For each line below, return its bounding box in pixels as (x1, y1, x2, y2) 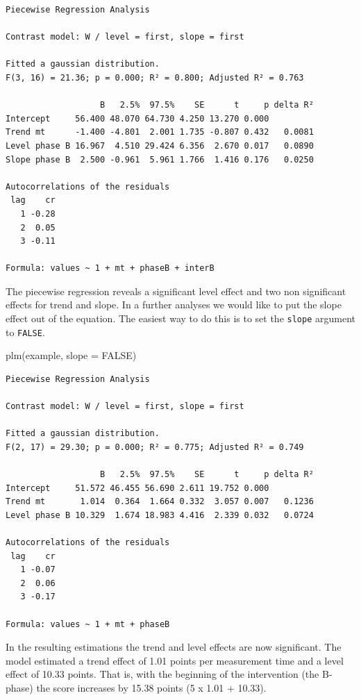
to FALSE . (6, 324, 45, 339)
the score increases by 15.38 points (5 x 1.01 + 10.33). (36, 681, 267, 695)
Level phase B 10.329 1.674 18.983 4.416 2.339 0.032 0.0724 (6, 510, 314, 520)
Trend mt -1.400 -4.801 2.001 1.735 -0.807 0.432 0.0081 (6, 127, 314, 137)
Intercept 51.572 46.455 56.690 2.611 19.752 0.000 (6, 483, 269, 493)
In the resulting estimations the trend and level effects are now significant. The (6, 640, 342, 654)
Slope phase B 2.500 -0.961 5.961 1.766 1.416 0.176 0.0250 (6, 154, 314, 165)
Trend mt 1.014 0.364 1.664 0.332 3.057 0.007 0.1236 (6, 497, 314, 507)
